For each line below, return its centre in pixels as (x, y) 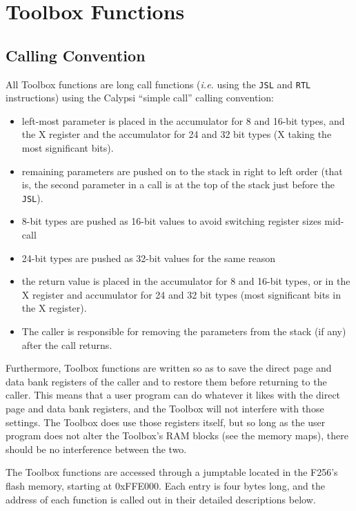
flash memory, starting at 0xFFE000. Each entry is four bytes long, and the (165, 485)
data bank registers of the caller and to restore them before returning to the (166, 381)
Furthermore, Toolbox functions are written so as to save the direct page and (169, 368)
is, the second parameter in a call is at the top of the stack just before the (178, 184)
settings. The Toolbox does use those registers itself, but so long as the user (166, 422)
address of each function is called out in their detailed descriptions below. (161, 499)
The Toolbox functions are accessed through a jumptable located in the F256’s (172, 472)
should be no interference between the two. (96, 449)
